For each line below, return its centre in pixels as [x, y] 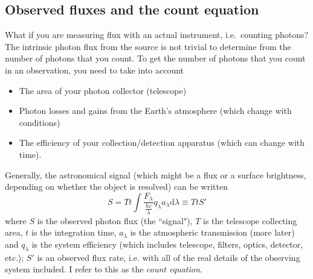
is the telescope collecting [250, 220]
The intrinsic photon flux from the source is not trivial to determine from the [148, 46]
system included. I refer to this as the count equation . [104, 269]
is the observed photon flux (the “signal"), [115, 220]
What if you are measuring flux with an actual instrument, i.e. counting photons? [157, 35]
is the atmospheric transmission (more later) [212, 232]
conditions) [40, 122]
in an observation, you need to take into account [95, 70]
